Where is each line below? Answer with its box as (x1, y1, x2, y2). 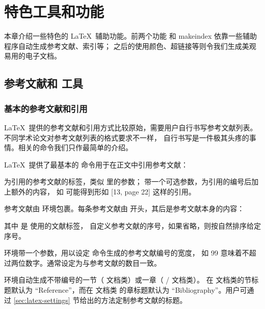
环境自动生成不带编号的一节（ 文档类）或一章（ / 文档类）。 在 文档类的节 (4, 274, 252, 285)
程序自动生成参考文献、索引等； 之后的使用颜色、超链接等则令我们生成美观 (4, 40, 256, 51)
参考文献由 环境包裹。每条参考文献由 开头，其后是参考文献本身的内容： (4, 203, 245, 214)
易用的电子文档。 (4, 50, 61, 61)
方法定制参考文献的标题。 (101, 294, 187, 305)
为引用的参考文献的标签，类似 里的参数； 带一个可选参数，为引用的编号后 (4, 176, 252, 187)
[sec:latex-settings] (13, 294, 70, 305)
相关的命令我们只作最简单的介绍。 (18, 142, 132, 153)
